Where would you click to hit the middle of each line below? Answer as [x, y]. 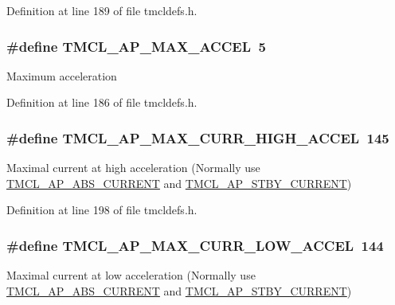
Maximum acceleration [62, 75]
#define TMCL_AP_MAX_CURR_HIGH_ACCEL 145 [198, 137]
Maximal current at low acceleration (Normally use [131, 275]
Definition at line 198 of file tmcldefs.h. [102, 210]
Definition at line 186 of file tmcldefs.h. [102, 102]
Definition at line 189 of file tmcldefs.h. [102, 10]
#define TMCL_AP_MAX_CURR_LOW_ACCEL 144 [195, 245]
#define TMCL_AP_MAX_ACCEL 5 [136, 46]
